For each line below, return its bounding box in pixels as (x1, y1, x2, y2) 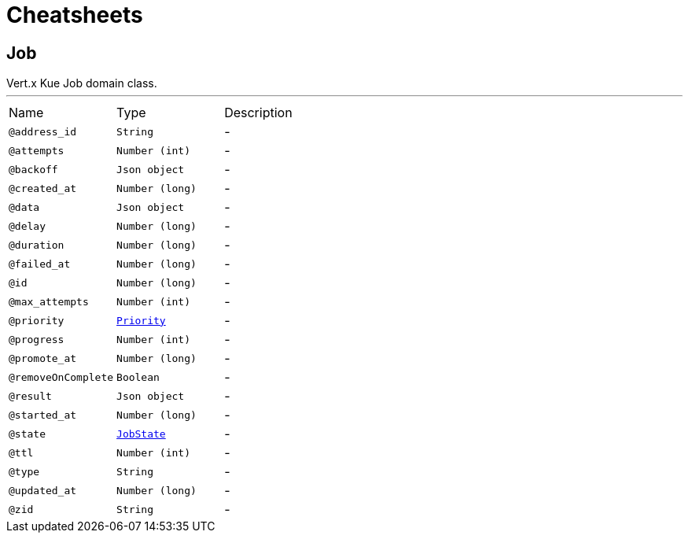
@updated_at (9, 484, 77, 497)
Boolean (116, 371, 160, 383)
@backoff (9, 163, 58, 175)
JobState (116, 427, 166, 440)
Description (224, 105, 293, 121)
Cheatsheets (6, 2, 143, 28)
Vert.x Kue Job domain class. (6, 76, 157, 90)
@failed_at (9, 257, 71, 270)
